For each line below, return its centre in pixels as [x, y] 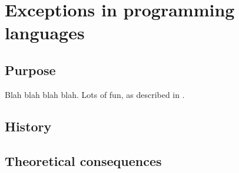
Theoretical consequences [83, 160]
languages [45, 33]
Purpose [30, 69]
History [28, 126]
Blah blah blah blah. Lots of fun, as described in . [95, 94]
